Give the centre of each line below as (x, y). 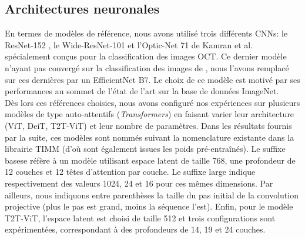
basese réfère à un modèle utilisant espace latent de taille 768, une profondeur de (150, 160)
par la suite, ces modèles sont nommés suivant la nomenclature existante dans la (150, 137)
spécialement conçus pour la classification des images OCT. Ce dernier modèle (146, 56)
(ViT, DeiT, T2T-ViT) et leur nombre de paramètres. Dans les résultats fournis (148, 125)
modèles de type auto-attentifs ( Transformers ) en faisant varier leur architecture (150, 114)
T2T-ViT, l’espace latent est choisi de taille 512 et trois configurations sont (140, 218)
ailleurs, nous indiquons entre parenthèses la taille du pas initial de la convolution (152, 195)
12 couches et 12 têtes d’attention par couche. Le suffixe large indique (130, 172)
